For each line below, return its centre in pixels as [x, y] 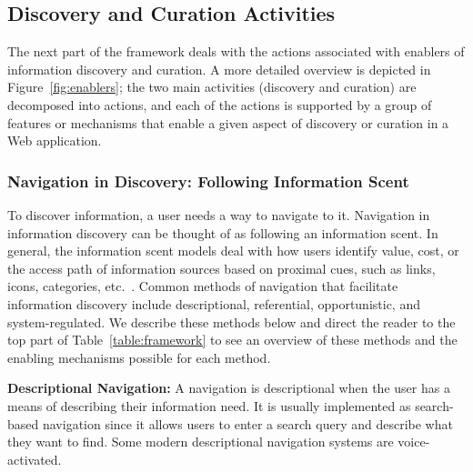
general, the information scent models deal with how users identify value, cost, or [233, 251]
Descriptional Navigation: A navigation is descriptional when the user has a [229, 388]
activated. [35, 459]
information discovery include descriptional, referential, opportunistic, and [214, 303]
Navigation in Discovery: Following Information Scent [208, 181]
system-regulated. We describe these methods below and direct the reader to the [231, 321]
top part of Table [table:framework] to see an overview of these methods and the [232, 340]
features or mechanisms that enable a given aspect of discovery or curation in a [228, 122]
